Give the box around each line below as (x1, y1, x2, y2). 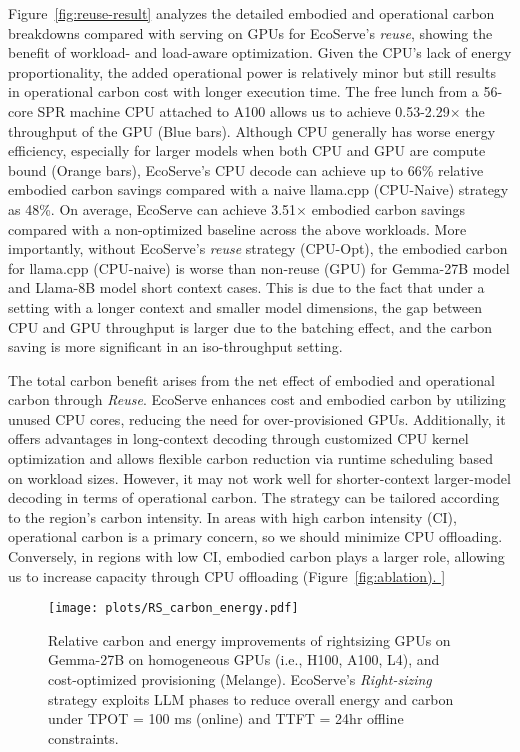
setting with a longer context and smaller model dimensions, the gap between (8, 296, 483, 317)
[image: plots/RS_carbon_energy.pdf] (48, 601, 299, 616)
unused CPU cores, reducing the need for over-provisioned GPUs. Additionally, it (8, 408, 506, 429)
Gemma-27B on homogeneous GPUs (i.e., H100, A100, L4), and (48, 649, 440, 670)
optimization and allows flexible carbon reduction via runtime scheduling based (8, 448, 493, 469)
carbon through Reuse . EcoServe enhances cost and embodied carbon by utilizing (8, 389, 506, 410)
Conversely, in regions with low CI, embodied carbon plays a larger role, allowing (8, 546, 505, 567)
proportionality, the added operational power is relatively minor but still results (8, 61, 496, 82)
